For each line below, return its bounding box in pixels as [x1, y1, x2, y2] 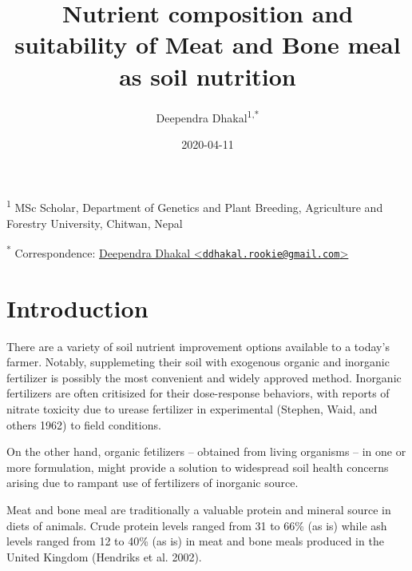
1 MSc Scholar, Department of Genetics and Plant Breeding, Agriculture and [6, 197, 383, 215]
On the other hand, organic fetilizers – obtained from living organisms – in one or [6, 443, 406, 460]
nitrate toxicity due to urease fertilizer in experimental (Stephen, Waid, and [6, 401, 378, 417]
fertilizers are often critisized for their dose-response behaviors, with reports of [6, 385, 390, 401]
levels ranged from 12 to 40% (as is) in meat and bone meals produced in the [6, 533, 384, 549]
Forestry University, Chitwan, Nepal [6, 214, 183, 231]
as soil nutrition [119, 59, 296, 92]
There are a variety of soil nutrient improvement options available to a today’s [6, 337, 390, 354]
